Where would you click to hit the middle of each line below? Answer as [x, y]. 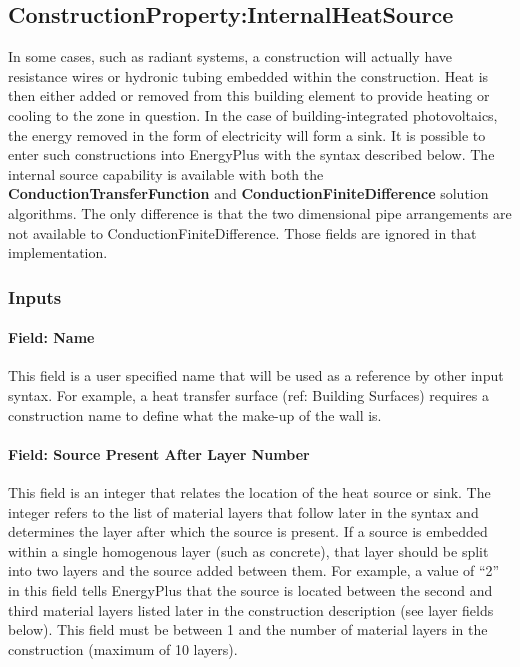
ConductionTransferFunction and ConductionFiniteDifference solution [248, 193]
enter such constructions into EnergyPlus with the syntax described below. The [251, 154]
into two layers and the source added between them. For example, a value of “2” [254, 570]
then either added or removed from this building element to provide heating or [249, 95]
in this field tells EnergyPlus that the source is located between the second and [250, 589]
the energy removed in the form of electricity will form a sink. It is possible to [247, 134]
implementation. [58, 252]
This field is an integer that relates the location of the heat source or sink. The [249, 491]
